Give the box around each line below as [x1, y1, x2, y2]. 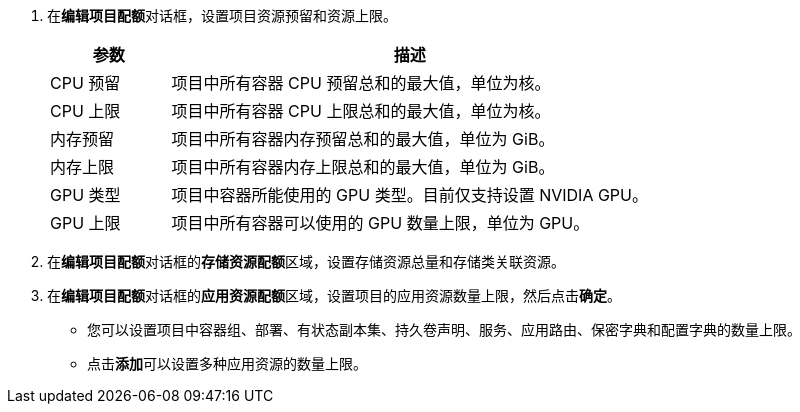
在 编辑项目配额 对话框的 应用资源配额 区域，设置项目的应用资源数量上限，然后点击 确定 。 [47, 287, 621, 304]
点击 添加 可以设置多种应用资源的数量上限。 [87, 355, 367, 372]
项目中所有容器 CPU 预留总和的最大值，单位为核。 [171, 73, 551, 93]
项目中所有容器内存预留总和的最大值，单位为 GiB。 [171, 129, 555, 149]
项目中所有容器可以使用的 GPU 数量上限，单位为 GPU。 [171, 213, 590, 233]
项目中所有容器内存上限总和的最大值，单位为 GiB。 [171, 157, 555, 177]
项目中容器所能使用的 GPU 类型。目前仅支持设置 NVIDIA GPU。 [171, 185, 648, 205]
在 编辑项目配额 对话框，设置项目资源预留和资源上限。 [47, 7, 397, 24]
